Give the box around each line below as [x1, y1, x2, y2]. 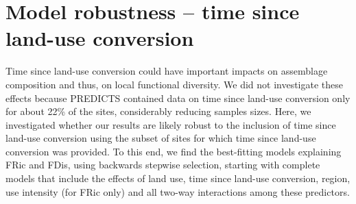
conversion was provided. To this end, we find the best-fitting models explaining [5, 144, 342, 158]
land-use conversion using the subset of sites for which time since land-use [5, 131, 316, 145]
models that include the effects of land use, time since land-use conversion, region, [5, 171, 351, 186]
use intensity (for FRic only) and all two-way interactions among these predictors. [5, 184, 350, 199]
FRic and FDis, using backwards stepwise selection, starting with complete [5, 157, 320, 172]
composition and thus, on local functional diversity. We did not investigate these [5, 77, 344, 91]
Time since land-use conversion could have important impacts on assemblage [5, 64, 328, 78]
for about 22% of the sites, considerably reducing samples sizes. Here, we [5, 104, 311, 118]
